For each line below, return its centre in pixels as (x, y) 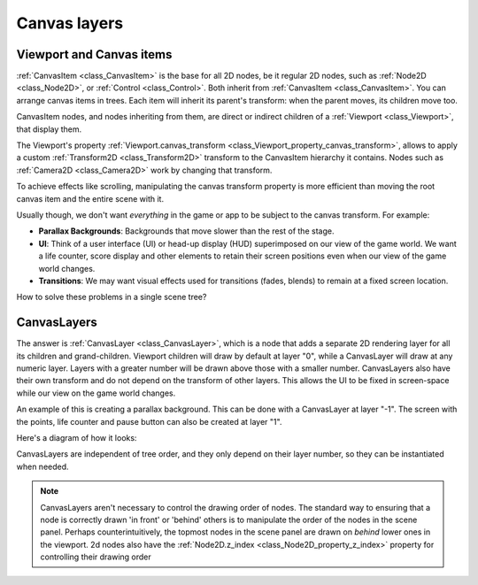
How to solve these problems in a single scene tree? (112, 297)
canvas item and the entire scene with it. (90, 198)
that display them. (49, 129)
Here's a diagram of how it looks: (77, 437)
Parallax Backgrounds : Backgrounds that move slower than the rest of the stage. (186, 231)
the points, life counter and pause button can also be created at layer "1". (149, 421)
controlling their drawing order (96, 557)
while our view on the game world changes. (96, 393)
